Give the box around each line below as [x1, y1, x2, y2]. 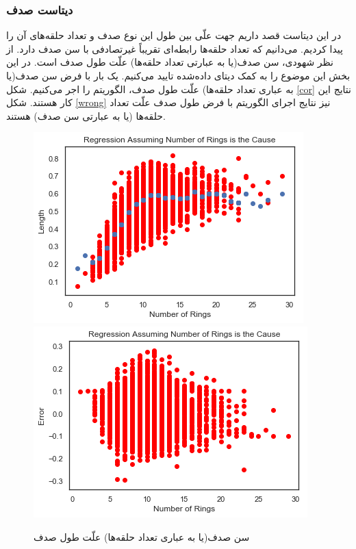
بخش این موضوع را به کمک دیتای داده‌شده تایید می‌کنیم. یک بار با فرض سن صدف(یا [6, 68, 351, 82]
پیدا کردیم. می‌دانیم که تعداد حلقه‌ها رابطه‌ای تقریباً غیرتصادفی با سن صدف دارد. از [6, 41, 343, 55]
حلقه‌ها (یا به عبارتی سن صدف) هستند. [6, 108, 166, 123]
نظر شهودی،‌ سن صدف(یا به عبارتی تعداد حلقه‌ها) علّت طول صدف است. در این [6, 55, 333, 69]
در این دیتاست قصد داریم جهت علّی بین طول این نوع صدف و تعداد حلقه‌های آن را [6, 28, 342, 42]
